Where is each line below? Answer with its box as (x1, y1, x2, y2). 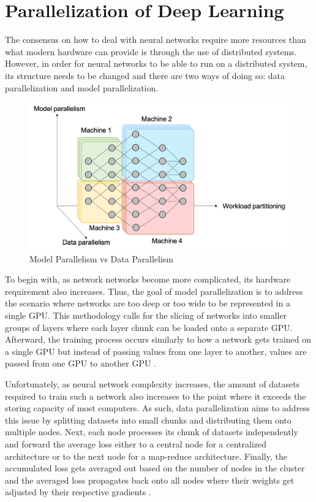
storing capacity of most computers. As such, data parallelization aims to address (5, 401, 310, 414)
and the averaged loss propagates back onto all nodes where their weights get (5, 473, 295, 486)
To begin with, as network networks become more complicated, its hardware (5, 273, 291, 286)
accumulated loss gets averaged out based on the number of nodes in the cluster (5, 462, 305, 474)
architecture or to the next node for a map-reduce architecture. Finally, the (5, 449, 287, 462)
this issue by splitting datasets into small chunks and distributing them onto (5, 413, 292, 426)
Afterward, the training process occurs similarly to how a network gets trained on (5, 333, 312, 346)
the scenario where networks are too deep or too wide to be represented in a (5, 297, 290, 310)
